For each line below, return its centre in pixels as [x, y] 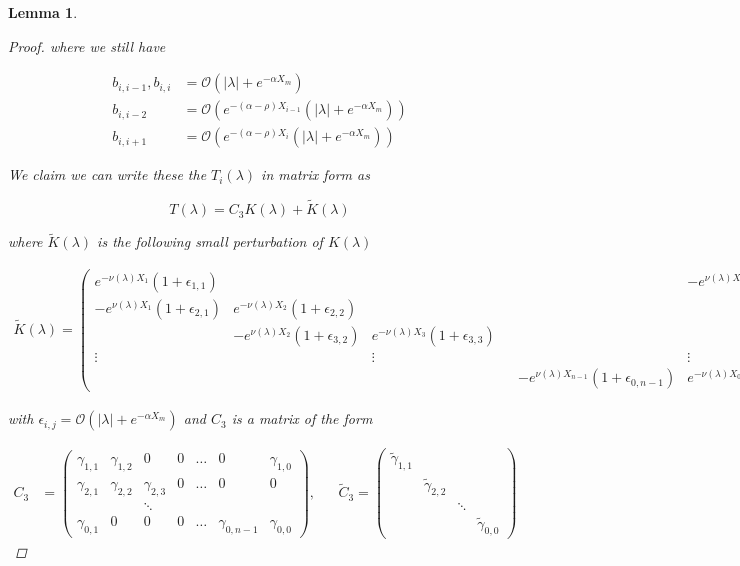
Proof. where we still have [87, 45]
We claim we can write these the [107, 174]
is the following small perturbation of [210, 241]
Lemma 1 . [43, 12]
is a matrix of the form [302, 418]
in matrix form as [315, 174]
